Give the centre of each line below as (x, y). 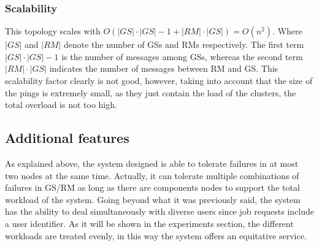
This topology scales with (53, 31)
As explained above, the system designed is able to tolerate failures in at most (152, 163)
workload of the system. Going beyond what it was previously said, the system (153, 199)
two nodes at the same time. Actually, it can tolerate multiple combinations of (152, 175)
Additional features (67, 138)
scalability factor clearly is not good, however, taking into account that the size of (159, 80)
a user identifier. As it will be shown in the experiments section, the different (149, 223)
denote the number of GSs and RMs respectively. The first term (184, 44)
